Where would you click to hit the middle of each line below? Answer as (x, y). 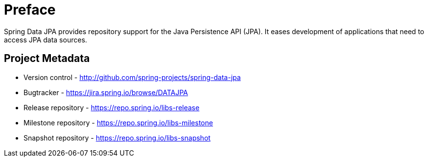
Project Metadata (47, 59)
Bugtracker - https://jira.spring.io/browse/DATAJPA (106, 92)
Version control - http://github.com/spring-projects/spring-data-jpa (132, 77)
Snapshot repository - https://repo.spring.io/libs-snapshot (117, 138)
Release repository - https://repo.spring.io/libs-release (112, 107)
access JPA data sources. (46, 40)
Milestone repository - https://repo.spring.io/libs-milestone (118, 122)
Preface (30, 10)
